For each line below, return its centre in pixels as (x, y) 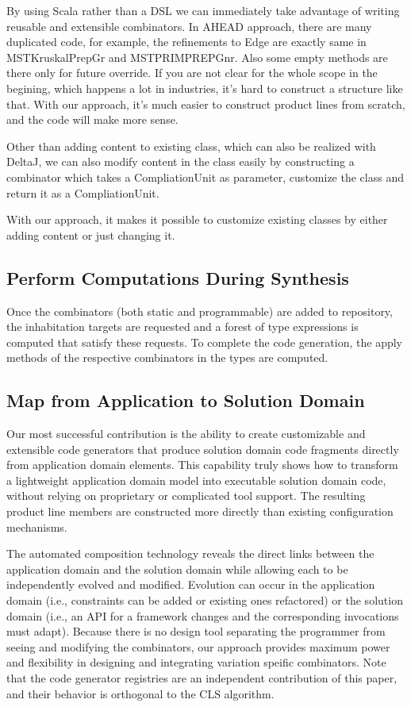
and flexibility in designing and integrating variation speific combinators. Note (196, 662)
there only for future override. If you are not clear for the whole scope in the (192, 73)
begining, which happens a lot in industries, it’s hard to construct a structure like (205, 88)
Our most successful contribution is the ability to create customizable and (186, 434)
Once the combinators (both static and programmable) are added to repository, (200, 311)
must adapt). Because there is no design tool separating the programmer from (196, 631)
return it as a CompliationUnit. (83, 192)
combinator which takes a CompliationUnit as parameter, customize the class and (205, 177)
